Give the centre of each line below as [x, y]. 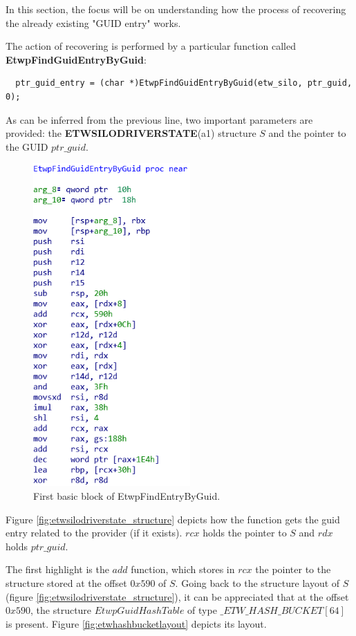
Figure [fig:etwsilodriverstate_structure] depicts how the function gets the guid [173, 519]
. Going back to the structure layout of [257, 582]
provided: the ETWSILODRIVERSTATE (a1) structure [131, 133]
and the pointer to [307, 133]
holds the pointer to [245, 533]
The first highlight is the [57, 569]
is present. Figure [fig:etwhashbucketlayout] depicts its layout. [136, 623]
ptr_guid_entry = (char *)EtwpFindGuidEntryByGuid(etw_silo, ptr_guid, [184, 83]
